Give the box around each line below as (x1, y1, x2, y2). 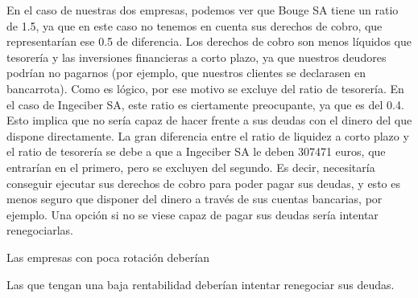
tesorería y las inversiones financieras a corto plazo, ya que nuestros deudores (6, 48, 387, 65)
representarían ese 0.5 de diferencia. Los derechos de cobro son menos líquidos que (6, 33, 412, 50)
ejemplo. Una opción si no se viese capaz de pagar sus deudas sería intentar (6, 206, 379, 222)
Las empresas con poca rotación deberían (6, 248, 210, 265)
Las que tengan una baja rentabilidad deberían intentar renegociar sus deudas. (6, 276, 395, 292)
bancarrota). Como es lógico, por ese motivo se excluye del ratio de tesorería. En (6, 80, 404, 96)
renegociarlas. (6, 222, 73, 239)
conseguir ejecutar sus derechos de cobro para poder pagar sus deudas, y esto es (6, 174, 400, 191)
